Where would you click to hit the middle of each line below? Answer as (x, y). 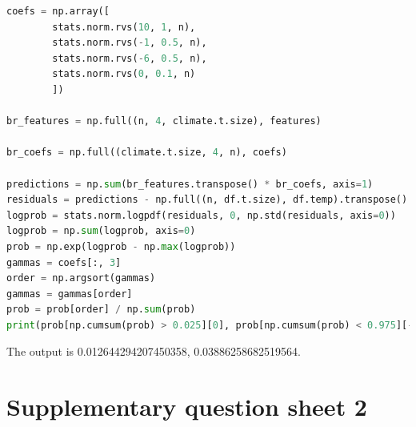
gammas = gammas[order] (70, 294)
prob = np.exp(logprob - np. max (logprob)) (121, 246)
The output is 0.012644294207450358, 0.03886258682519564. (154, 351)
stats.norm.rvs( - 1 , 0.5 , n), (130, 43)
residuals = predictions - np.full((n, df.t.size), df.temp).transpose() (207, 200)
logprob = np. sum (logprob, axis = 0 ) (101, 231)
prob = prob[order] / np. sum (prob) (101, 310)
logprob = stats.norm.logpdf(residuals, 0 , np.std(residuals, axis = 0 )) (201, 215)
